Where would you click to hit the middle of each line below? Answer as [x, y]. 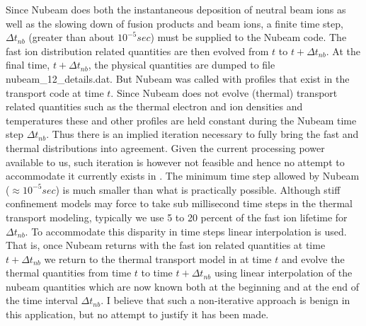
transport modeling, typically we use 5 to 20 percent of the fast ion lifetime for [177, 217]
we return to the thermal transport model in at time [158, 258]
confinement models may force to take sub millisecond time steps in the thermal [179, 203]
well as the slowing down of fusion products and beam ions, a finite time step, [175, 23]
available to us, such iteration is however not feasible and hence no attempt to [175, 162]
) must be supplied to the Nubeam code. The [248, 37]
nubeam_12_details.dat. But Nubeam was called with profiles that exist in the [178, 78]
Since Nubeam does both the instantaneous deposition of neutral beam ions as [176, 9]
